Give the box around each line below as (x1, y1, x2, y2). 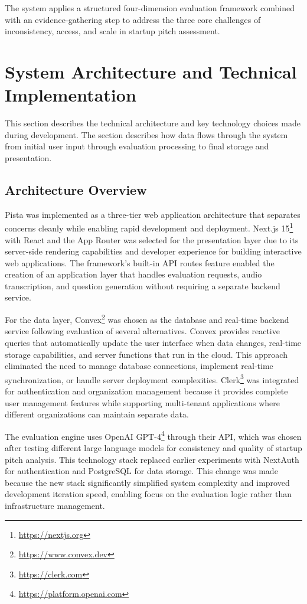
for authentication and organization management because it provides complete (5, 384, 288, 397)
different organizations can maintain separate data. (5, 408, 189, 420)
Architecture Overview (5, 180, 147, 198)
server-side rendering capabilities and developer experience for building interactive (5, 245, 302, 257)
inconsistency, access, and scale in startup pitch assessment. (5, 25, 220, 37)
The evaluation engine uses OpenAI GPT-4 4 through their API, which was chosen (5, 428, 302, 442)
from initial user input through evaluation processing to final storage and (5, 140, 269, 152)
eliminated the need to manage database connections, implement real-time (5, 360, 273, 372)
